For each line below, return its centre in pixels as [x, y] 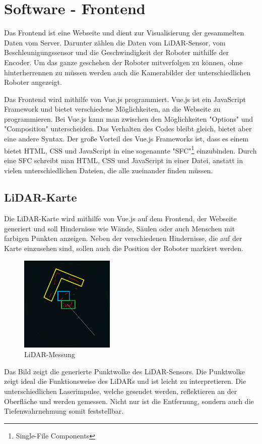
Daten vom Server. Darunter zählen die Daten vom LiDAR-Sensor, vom [115, 42]
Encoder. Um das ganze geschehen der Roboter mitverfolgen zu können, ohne [123, 62]
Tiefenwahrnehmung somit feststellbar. [64, 411]
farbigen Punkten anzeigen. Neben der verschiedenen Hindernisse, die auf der [123, 238]
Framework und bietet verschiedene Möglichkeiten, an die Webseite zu [112, 109]
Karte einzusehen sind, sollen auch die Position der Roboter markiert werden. [124, 248]
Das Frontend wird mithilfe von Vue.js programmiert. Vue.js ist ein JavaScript [125, 99]
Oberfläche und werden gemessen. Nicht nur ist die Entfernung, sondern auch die [129, 401]
